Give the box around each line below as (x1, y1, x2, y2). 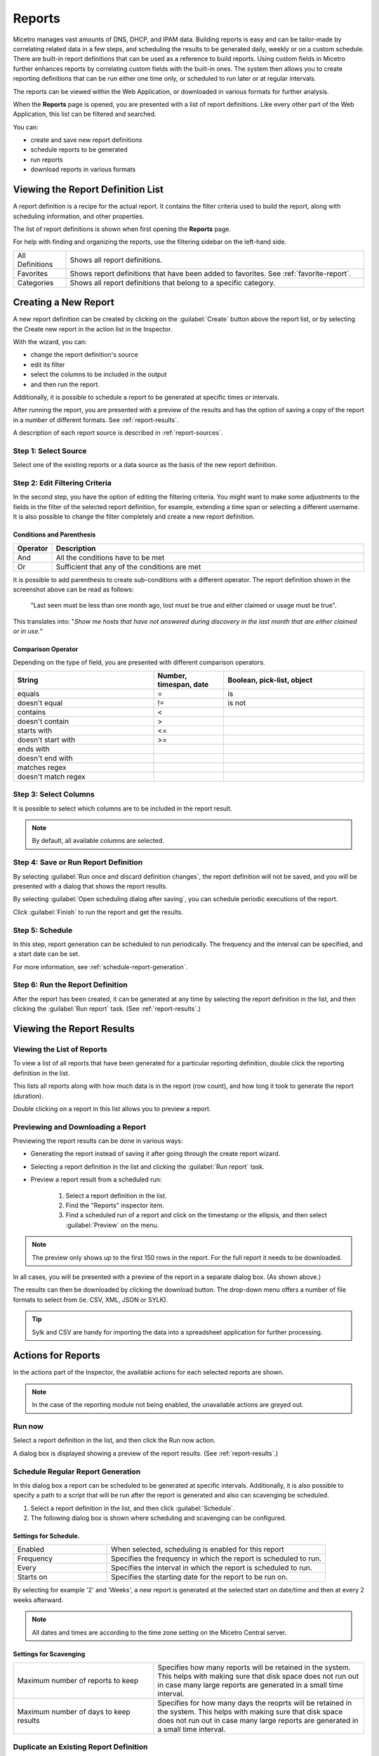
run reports (30, 155, 63, 164)
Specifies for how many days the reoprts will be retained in (157, 1698, 352, 1708)
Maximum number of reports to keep (17, 1676, 139, 1686)
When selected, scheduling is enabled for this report (111, 1545, 284, 1554)
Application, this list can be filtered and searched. (13, 110, 157, 119)
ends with (17, 744, 50, 754)
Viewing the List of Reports (13, 1044, 108, 1054)
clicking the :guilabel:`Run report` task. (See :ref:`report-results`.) (13, 1004, 201, 1013)
